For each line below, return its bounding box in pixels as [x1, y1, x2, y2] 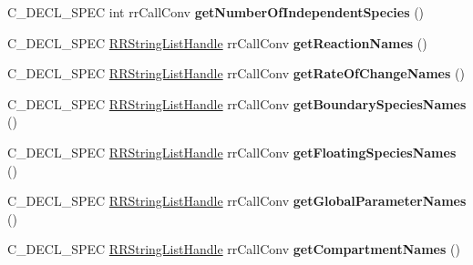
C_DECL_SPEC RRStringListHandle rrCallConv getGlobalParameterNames [7, 191, 467, 210]
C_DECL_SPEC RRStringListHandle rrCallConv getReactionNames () [7, 33, 427, 52]
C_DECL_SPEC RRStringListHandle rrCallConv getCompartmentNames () [7, 240, 460, 259]
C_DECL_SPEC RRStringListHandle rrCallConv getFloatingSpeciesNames [7, 142, 457, 161]
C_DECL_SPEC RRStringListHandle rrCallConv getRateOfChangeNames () [7, 64, 465, 83]
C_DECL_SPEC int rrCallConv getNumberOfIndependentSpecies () [7, 3, 425, 21]
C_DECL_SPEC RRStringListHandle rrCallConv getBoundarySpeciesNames [7, 94, 467, 113]
